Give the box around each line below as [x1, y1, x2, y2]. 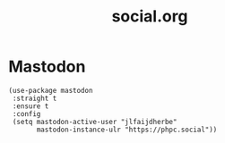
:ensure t [12, 101, 49, 111]
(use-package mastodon [8, 86, 93, 95]
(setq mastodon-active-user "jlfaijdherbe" [12, 117, 177, 126]
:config [12, 109, 41, 118]
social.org [111, 6, 188, 27]
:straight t [12, 94, 57, 103]
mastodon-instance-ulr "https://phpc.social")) [36, 125, 218, 134]
